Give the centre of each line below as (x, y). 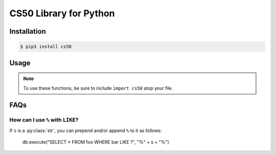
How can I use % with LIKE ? (44, 120)
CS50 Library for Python (62, 13)
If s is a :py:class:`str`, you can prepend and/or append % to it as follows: (86, 131)
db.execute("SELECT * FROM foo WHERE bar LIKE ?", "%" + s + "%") (96, 142)
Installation (28, 31)
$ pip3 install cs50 (46, 47)
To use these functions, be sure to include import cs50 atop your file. (98, 88)
